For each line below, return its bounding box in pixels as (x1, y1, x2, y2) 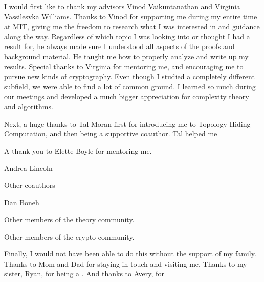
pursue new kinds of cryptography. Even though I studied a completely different (4, 71, 255, 82)
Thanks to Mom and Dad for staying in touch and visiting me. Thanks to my (4, 258, 247, 269)
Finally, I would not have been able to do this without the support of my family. (4, 248, 256, 259)
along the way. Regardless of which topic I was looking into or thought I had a (4, 31, 250, 41)
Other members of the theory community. (4, 214, 135, 225)
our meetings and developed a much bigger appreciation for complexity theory (4, 91, 249, 102)
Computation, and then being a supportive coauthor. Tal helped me (4, 128, 217, 139)
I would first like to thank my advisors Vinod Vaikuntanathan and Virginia (4, 1, 240, 11)
